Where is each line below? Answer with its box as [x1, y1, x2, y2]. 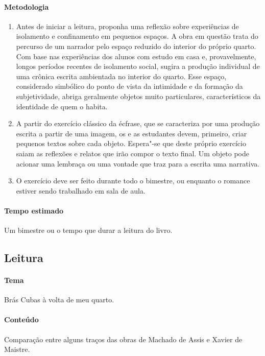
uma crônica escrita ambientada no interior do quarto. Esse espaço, [16, 70, 227, 81]
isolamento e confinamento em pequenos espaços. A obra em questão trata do [16, 31, 258, 41]
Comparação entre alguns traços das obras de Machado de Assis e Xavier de [4, 334, 243, 344]
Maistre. [4, 344, 30, 354]
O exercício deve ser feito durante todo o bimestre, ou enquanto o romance [16, 175, 250, 186]
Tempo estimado [4, 205, 64, 216]
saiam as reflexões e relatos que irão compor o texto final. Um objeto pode [16, 148, 249, 158]
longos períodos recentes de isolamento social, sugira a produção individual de [16, 61, 260, 72]
